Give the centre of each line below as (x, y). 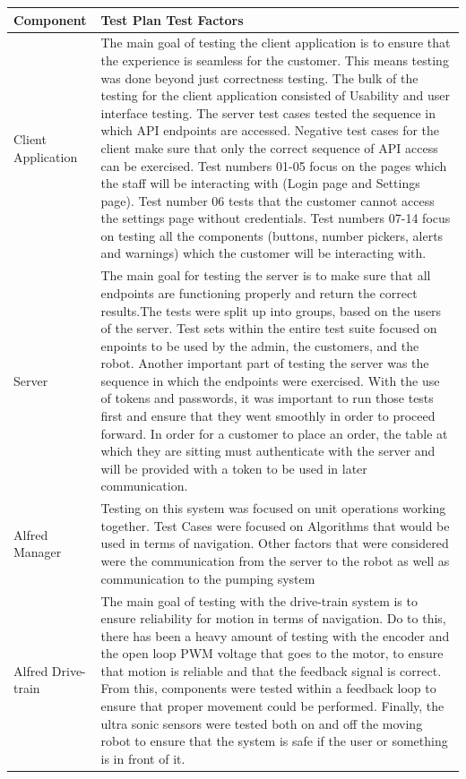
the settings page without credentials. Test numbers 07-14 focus (276, 218)
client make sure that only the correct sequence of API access (269, 147)
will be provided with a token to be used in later (234, 468)
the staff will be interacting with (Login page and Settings (260, 183)
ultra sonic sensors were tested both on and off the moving (262, 723)
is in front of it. (143, 758)
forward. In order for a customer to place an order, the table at (274, 433)
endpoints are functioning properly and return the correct (259, 292)
